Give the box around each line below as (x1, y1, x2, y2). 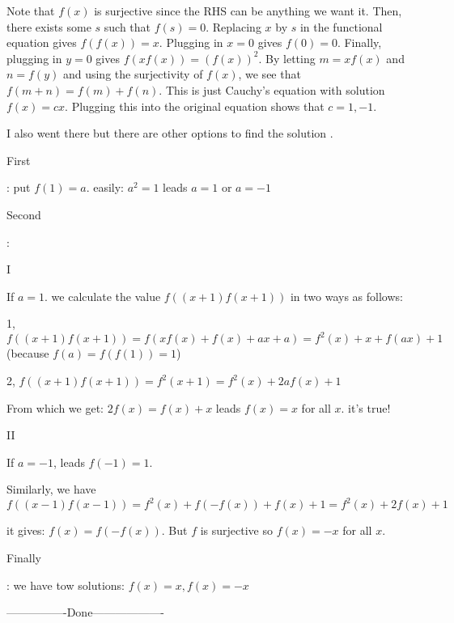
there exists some (6, 18, 91, 35)
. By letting (258, 49, 316, 66)
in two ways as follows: (290, 287, 403, 304)
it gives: (6, 522, 45, 539)
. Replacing (206, 18, 261, 35)
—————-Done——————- (6, 604, 165, 621)
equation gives (6, 34, 77, 51)
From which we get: (6, 399, 104, 416)
